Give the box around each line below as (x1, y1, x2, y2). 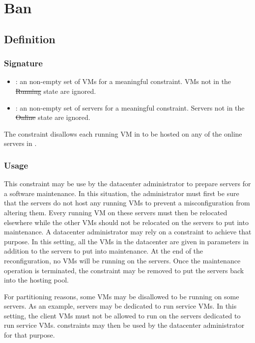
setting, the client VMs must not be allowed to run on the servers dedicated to (4, 310, 241, 320)
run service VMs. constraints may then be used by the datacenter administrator (4, 320, 245, 330)
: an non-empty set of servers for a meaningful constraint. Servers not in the (15, 102, 245, 113)
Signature (4, 57, 43, 69)
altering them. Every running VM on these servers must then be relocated (4, 207, 227, 217)
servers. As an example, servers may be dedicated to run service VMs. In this (4, 301, 237, 311)
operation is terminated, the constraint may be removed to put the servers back (4, 265, 244, 275)
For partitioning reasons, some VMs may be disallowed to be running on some (4, 291, 239, 301)
